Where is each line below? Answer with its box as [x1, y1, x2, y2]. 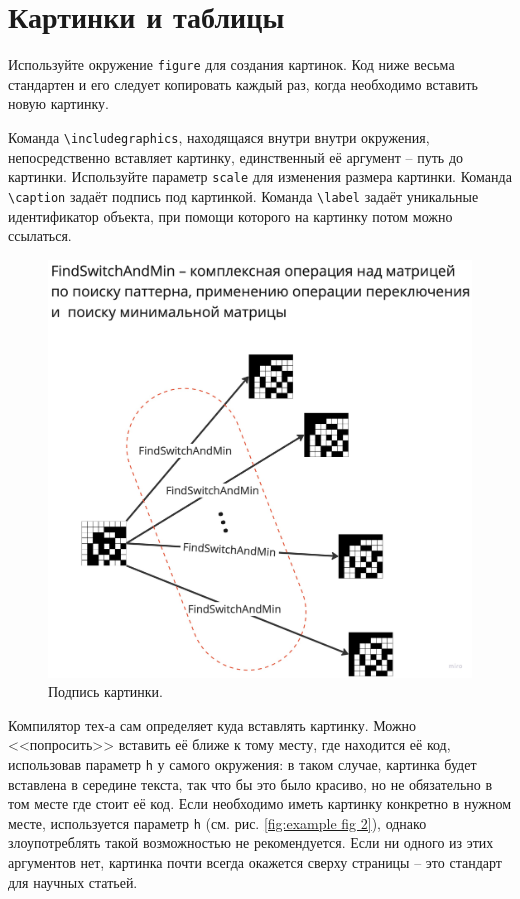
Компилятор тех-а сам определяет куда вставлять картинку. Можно [8, 714, 417, 735]
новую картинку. [8, 93, 109, 114]
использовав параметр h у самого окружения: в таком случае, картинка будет [8, 753, 477, 774]
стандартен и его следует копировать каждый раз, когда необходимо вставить [8, 73, 478, 94]
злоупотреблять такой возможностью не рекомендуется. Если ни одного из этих [8, 832, 494, 853]
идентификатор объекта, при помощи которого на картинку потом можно [8, 205, 453, 226]
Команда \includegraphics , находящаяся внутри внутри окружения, [8, 126, 430, 147]
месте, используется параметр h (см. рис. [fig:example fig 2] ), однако [8, 812, 427, 833]
